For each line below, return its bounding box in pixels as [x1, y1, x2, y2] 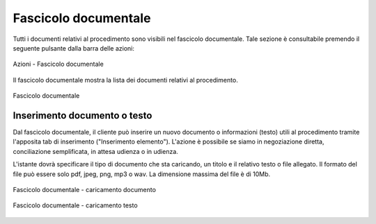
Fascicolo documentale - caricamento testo [13, 201, 139, 209]
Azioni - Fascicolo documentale [13, 60, 104, 69]
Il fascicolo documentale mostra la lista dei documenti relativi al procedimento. [13, 76, 238, 84]
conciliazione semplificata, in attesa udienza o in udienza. [13, 147, 179, 155]
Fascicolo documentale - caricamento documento [13, 185, 157, 193]
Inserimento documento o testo [13, 110, 152, 121]
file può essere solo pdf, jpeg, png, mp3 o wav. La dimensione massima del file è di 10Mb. [13, 170, 271, 178]
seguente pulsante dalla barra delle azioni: [13, 44, 135, 52]
